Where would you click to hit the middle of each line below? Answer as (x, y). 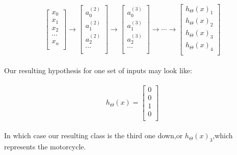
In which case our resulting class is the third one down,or (94, 135)
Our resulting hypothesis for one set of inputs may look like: (98, 70)
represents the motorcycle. (45, 147)
